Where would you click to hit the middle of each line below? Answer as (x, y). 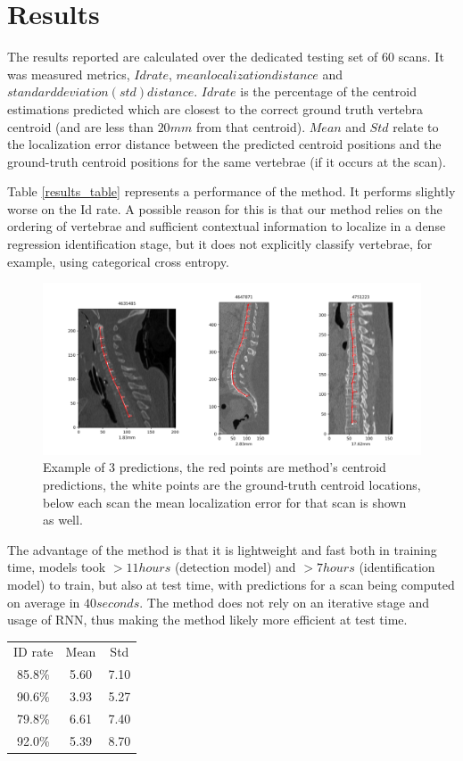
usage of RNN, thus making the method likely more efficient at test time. (207, 620)
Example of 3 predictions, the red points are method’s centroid (215, 467)
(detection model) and (235, 567)
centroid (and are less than (80, 126)
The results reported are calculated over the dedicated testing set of (193, 57)
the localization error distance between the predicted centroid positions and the (224, 144)
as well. (63, 520)
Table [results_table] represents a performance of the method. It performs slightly (231, 191)
